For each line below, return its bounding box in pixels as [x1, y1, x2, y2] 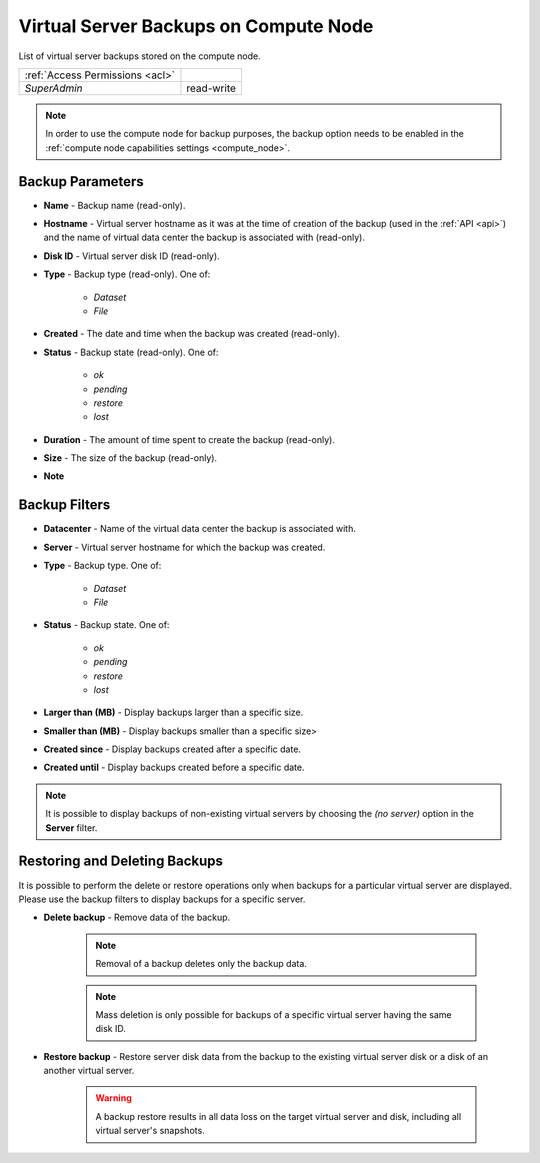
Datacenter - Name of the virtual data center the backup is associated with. [43, 523, 357, 535]
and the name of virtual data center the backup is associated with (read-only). [43, 231, 365, 244]
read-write [186, 81, 237, 95]
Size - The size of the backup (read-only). [43, 452, 218, 464]
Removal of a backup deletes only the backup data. [95, 958, 307, 970]
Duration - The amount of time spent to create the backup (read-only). [43, 433, 335, 445]
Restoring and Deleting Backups [18, 853, 224, 870]
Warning [95, 1092, 132, 1104]
